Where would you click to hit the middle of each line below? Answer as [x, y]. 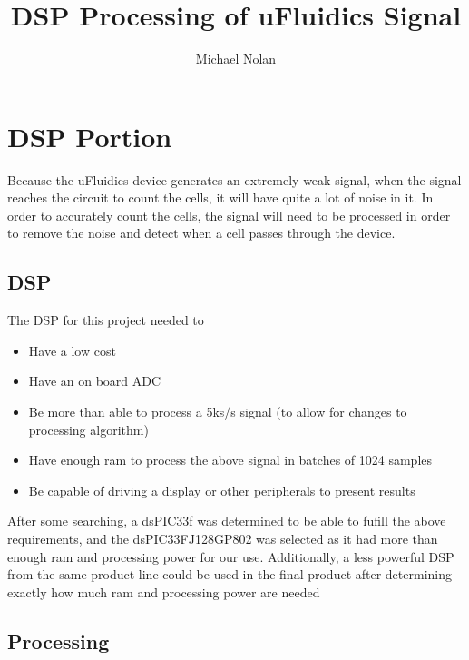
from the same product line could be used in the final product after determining [230, 574]
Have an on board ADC [95, 381]
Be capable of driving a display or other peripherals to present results [222, 490]
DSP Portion [90, 136]
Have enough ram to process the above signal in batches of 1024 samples [230, 460]
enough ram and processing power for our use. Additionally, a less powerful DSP [231, 556]
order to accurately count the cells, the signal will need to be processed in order [229, 215]
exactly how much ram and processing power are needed [164, 591]
